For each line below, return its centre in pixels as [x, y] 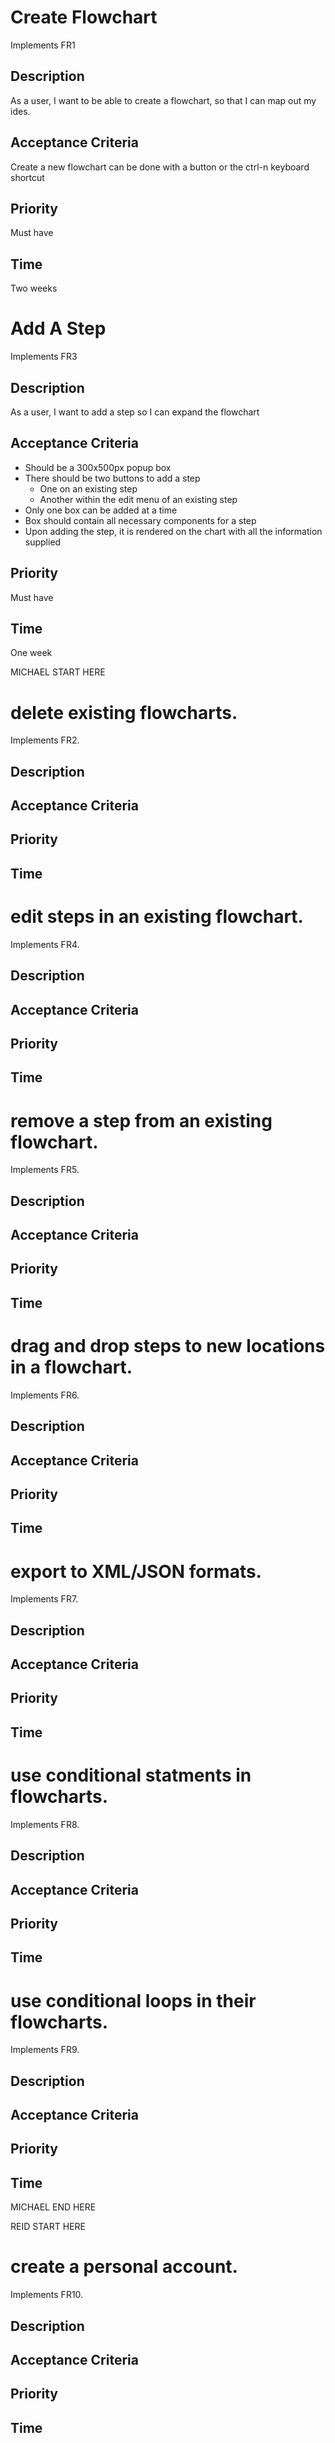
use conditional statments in [131, 1775]
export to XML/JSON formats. [136, 1571]
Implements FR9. [45, 2050]
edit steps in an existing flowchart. [157, 917]
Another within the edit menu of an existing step [138, 499]
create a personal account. [124, 2267]
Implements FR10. [47, 2295]
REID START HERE [48, 2227]
